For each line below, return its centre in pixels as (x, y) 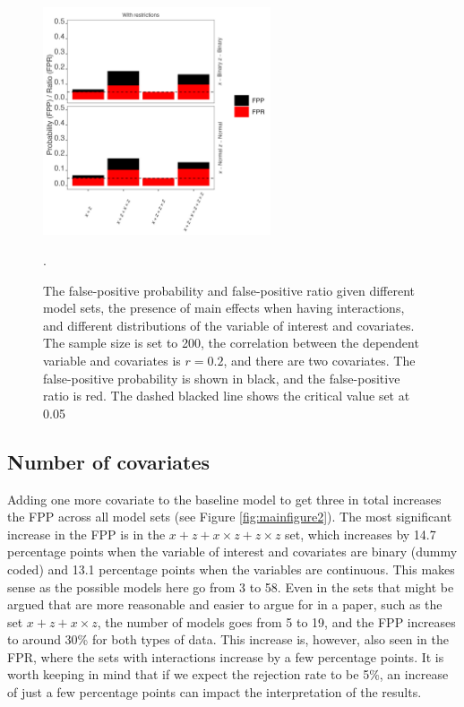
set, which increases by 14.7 (361, 534)
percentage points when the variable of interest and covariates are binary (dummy (232, 552)
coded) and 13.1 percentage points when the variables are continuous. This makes (231, 569)
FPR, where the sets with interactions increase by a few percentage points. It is (226, 656)
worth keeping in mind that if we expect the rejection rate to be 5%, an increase (228, 674)
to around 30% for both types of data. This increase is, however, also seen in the (228, 639)
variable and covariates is (112, 360)
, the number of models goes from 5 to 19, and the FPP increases (276, 621)
